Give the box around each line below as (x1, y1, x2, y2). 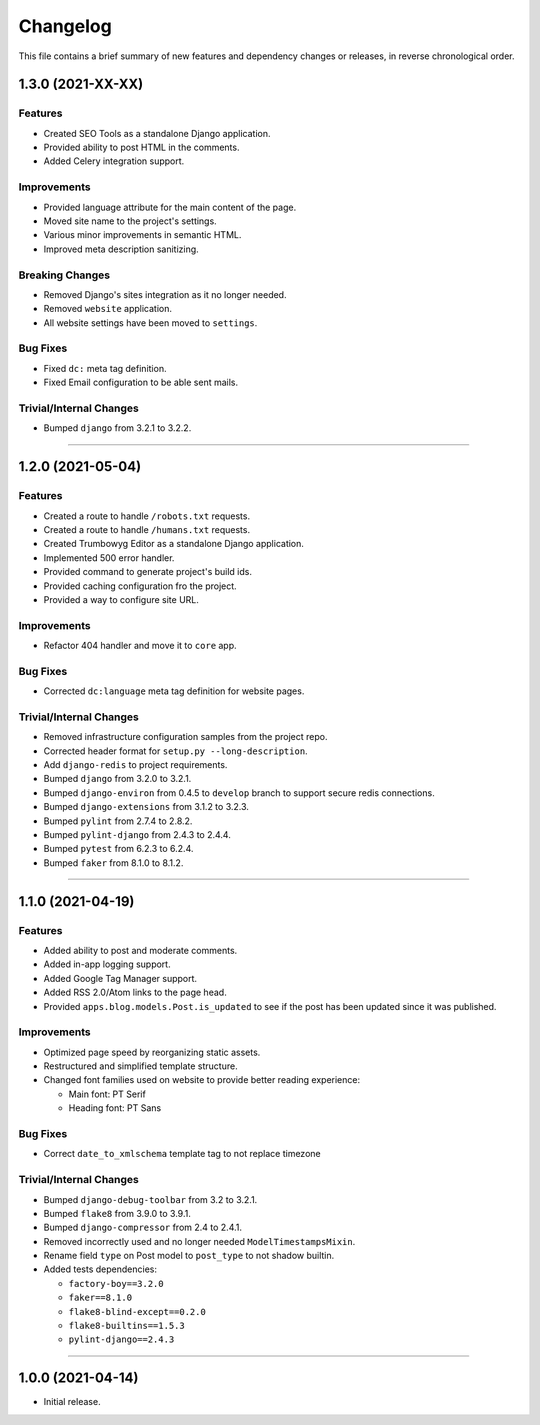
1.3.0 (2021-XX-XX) (18, 76, 144, 93)
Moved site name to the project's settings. (43, 215, 217, 227)
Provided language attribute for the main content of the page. (43, 201, 297, 213)
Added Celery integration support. (43, 155, 185, 167)
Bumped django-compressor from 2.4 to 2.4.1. (43, 1221, 243, 1234)
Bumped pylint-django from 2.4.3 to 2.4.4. (43, 829, 232, 841)
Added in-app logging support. (43, 958, 171, 970)
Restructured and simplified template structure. (43, 1060, 239, 1072)
